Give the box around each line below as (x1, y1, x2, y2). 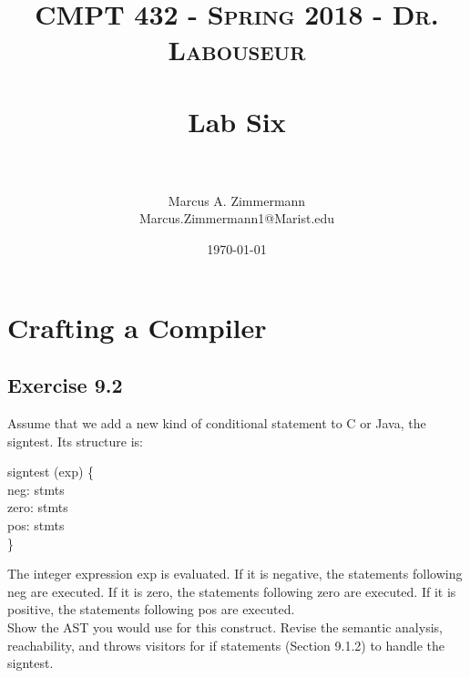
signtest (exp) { (7, 462, 95, 481)
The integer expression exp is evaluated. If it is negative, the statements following (7, 564, 463, 583)
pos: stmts (7, 516, 65, 535)
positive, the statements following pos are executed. (7, 600, 295, 619)
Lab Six (188, 102, 286, 139)
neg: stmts (7, 479, 65, 498)
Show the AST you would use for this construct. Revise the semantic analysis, (7, 617, 443, 636)
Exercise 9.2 (7, 371, 123, 399)
